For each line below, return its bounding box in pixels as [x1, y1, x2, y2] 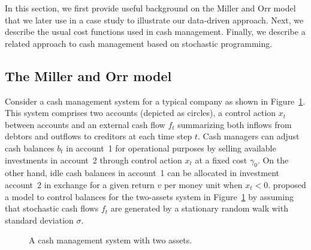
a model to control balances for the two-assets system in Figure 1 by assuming [5, 190, 294, 203]
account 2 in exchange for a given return [5, 178, 155, 191]
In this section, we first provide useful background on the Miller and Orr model [5, 2, 296, 14]
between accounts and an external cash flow [5, 118, 165, 130]
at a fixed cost [195, 153, 247, 166]
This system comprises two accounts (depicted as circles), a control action [5, 106, 276, 119]
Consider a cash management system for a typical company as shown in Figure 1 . [5, 94, 306, 107]
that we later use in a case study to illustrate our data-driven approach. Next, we [5, 13, 304, 26]
